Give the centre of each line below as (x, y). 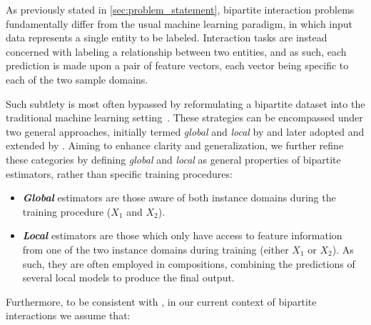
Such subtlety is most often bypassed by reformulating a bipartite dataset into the (185, 103)
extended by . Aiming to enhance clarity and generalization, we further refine (175, 145)
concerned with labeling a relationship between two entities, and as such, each (176, 51)
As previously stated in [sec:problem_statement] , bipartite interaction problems (180, 9)
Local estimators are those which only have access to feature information (182, 235)
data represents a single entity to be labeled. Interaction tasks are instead (167, 37)
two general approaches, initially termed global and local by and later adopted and (185, 131)
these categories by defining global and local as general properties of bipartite (173, 159)
